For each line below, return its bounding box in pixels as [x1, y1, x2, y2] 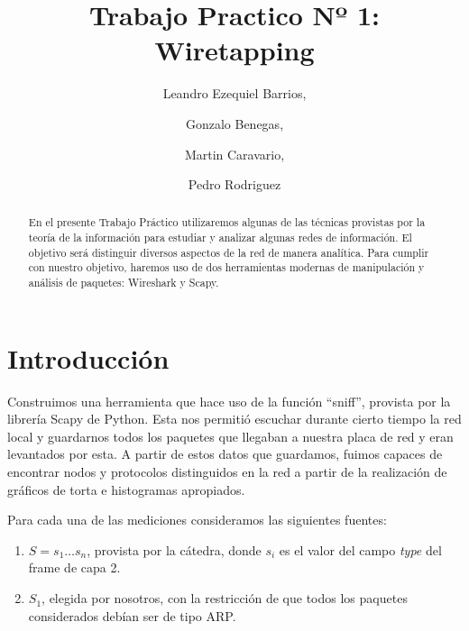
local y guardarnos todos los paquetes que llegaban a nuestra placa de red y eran [7, 426, 454, 445]
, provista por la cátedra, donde [87, 540, 262, 559]
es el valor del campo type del [279, 540, 442, 559]
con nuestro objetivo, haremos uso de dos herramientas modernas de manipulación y [28, 260, 425, 275]
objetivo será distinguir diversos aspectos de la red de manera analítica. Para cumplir [28, 244, 429, 260]
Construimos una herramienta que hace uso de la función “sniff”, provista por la [7, 391, 451, 410]
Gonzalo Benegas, [185, 114, 284, 133]
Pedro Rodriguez [188, 175, 281, 194]
